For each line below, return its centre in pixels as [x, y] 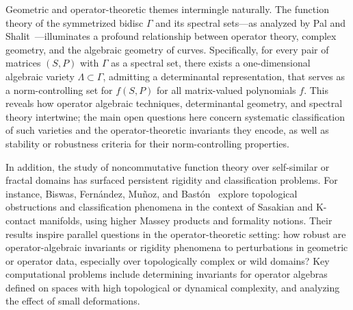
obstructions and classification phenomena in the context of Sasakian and [159, 207]
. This [316, 90]
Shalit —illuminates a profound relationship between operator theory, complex [171, 36]
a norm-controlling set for [59, 90]
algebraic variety [40, 76]
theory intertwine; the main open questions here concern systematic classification [175, 116]
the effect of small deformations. [73, 301]
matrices [23, 63]
